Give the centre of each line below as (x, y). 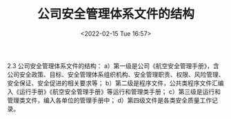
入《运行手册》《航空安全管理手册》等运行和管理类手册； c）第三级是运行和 (114, 91)
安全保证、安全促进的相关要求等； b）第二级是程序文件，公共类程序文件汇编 (115, 83)
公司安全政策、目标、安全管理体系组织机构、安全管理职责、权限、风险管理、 (116, 74)
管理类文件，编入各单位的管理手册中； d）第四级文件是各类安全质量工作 (110, 100)
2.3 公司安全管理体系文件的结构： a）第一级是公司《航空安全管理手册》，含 (113, 65)
